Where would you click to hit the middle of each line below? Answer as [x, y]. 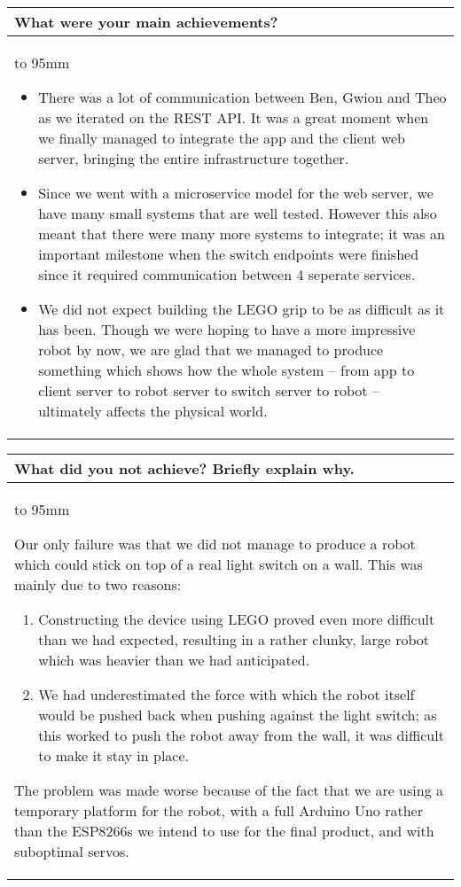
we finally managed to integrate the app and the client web [222, 138]
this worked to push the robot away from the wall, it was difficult [241, 735]
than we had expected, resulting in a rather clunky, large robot [234, 639]
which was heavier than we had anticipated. [174, 660]
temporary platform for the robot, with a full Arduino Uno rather [219, 810]
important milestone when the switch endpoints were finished [229, 254]
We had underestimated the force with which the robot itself [227, 694]
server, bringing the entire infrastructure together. [194, 158]
